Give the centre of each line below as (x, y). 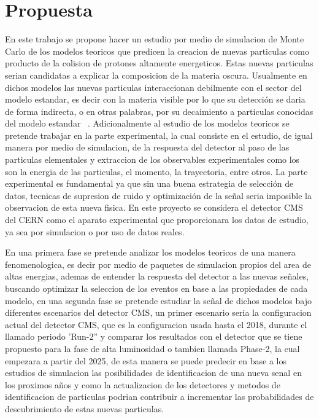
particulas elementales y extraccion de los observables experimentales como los (152, 159)
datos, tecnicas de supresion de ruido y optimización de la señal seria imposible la (158, 195)
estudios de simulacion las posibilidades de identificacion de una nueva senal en (153, 373)
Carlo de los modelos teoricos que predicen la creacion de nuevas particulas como (157, 51)
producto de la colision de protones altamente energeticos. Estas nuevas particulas (159, 63)
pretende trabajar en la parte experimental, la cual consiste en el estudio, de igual (159, 135)
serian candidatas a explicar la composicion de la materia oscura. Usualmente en (156, 75)
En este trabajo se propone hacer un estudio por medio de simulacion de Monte (155, 39)
